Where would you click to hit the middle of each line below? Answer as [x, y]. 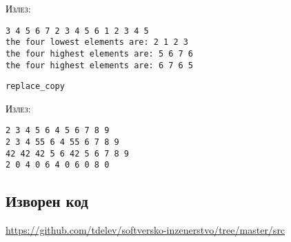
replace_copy [35, 87]
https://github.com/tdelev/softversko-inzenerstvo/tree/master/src [145, 230]
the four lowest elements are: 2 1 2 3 [97, 42]
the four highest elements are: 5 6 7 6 [100, 53]
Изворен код [47, 201]
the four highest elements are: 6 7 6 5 [100, 65]
